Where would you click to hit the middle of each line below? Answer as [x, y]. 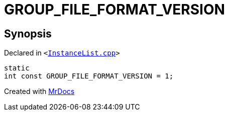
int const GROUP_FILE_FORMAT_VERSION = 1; [89, 76]
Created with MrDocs [39, 91]
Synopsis [28, 33]
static [17, 68]
